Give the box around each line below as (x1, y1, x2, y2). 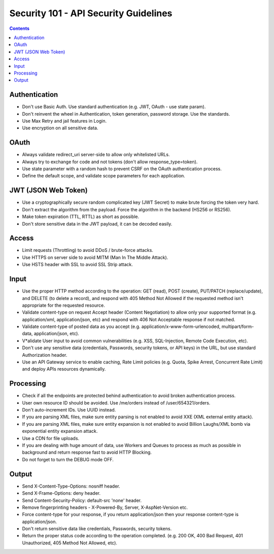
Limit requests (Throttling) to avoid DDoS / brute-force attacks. (22, 247, 153, 253)
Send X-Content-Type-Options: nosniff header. (22, 483, 120, 489)
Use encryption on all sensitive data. (22, 125, 98, 131)
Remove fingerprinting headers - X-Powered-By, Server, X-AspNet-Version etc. (22, 504, 188, 510)
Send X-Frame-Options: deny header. (22, 490, 101, 496)
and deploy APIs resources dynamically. (22, 366, 106, 372)
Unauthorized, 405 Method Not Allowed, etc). (22, 540, 118, 546)
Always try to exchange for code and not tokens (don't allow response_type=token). (22, 159, 198, 165)
